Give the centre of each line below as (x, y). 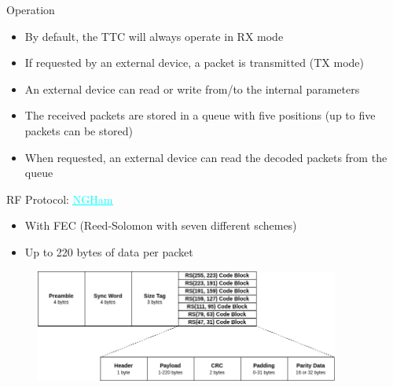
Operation (31, 9)
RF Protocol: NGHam (60, 199)
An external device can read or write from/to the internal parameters (192, 88)
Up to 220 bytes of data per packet (109, 251)
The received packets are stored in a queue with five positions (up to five (200, 115)
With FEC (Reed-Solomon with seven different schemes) (161, 225)
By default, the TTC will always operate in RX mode (154, 36)
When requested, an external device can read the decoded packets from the (206, 157)
